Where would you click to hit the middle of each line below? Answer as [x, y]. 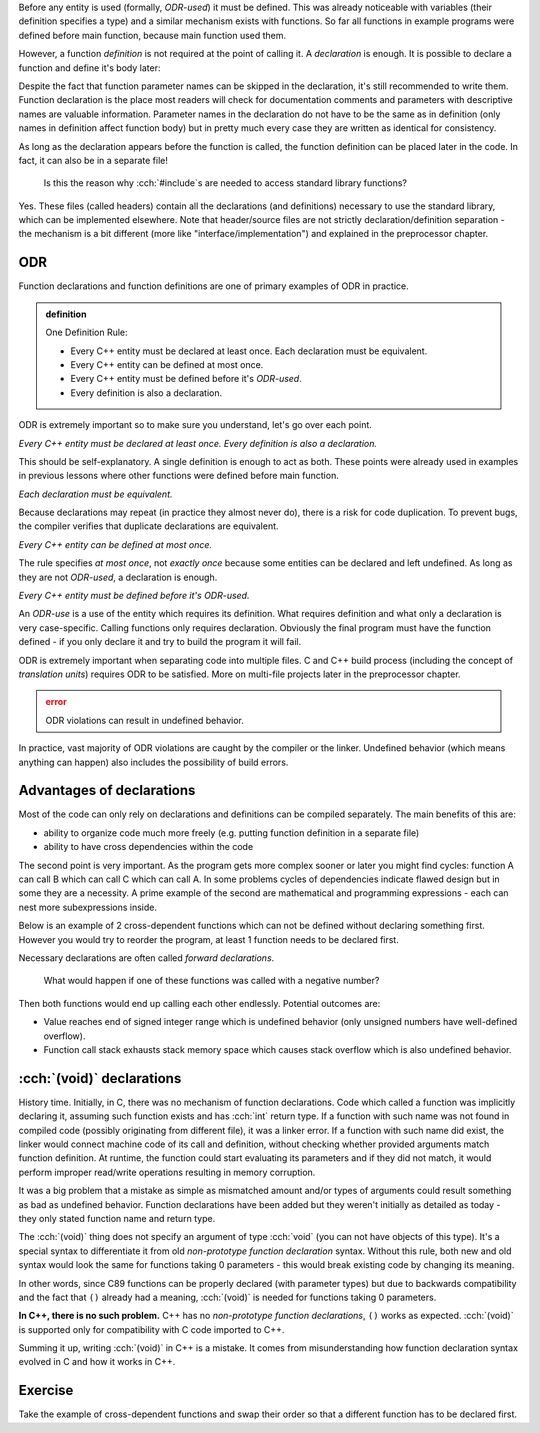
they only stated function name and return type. [117, 1218]
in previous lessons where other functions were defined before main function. [178, 476]
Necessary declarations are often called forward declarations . [146, 957]
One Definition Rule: [87, 332]
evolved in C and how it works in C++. [97, 1362]
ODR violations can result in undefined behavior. [144, 720]
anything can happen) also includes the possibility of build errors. [153, 762]
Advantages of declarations [107, 790]
